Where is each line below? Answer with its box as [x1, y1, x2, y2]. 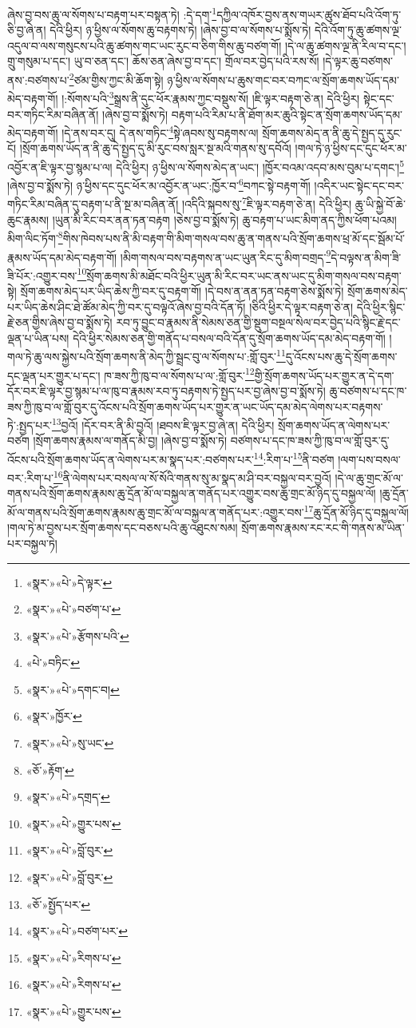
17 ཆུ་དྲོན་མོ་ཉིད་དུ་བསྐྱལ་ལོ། [303, 502, 409, 520]
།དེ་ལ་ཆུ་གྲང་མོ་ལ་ [335, 469, 403, 486]
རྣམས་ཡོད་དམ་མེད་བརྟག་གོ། [7, 248, 117, 265]
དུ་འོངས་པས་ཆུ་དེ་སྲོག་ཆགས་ [285, 348, 398, 365]
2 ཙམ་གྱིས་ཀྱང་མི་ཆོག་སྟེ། [69, 69, 164, 88]
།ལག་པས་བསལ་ [338, 450, 401, 467]
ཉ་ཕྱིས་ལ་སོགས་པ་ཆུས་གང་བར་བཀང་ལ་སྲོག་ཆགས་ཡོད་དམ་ [167, 71, 399, 88]
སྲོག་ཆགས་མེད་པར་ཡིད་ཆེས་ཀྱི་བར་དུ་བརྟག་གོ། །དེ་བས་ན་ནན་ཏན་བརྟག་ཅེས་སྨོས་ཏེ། [20, 283, 344, 300]
